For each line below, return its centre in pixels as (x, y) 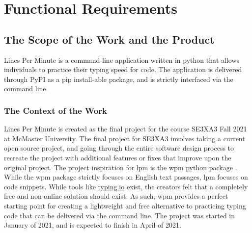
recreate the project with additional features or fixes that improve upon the (118, 157)
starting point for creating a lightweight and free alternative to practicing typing (125, 205)
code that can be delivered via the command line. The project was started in (120, 215)
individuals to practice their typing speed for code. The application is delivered (123, 69)
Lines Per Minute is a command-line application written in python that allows (122, 60)
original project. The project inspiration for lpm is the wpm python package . (121, 167)
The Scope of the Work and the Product (109, 39)
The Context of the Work (56, 110)
